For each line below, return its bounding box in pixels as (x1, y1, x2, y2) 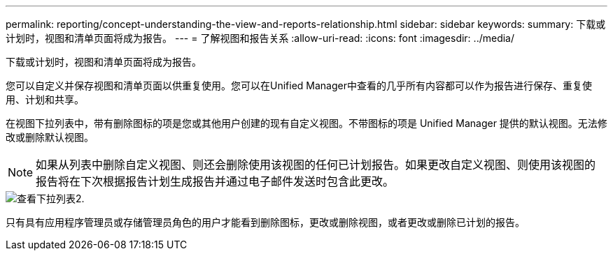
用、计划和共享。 (6, 93, 84, 105)
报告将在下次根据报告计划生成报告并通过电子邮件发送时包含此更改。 (36, 174, 395, 188)
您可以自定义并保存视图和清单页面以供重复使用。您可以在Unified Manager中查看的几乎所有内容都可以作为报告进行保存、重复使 (6, 80, 592, 91)
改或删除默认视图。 (6, 131, 94, 143)
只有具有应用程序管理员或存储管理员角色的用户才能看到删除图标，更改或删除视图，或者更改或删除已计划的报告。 (6, 216, 525, 228)
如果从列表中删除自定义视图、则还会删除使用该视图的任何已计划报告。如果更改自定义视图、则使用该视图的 (36, 158, 596, 172)
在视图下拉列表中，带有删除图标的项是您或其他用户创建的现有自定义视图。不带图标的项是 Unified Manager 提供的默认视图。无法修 (6, 117, 607, 129)
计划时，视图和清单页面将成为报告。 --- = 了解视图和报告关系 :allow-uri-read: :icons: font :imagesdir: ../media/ (6, 32, 515, 44)
